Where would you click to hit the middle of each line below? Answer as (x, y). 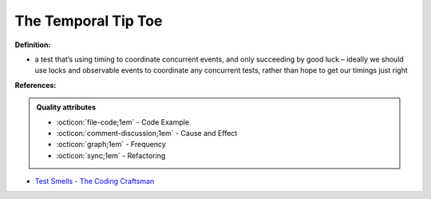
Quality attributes (66, 107)
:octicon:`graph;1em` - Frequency (111, 145)
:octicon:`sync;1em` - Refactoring (111, 155)
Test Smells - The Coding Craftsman (95, 181)
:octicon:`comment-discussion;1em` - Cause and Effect (147, 133)
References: (36, 85)
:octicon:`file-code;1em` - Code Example (123, 122)
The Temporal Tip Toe (89, 21)
